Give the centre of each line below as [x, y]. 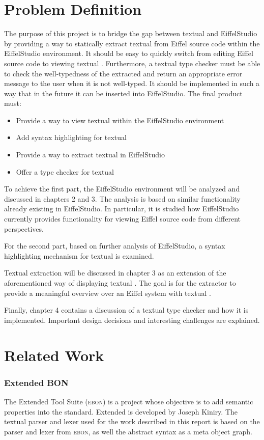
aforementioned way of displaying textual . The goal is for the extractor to [120, 283]
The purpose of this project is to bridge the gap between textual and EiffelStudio [131, 33]
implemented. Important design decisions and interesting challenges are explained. [132, 320]
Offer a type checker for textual [65, 171]
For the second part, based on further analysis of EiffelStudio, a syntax [115, 246]
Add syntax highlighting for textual [71, 137]
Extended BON [36, 382]
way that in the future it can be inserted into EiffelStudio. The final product [123, 93]
